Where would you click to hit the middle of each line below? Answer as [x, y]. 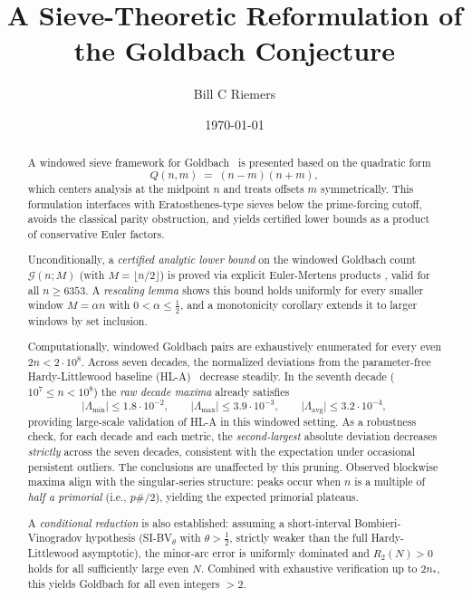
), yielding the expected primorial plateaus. [257, 496]
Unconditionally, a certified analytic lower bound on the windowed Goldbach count [222, 260]
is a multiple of [390, 482]
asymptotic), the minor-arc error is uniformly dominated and [226, 553]
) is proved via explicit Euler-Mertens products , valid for [295, 275]
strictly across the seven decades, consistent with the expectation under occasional [222, 451]
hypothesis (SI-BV [129, 538]
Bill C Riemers [235, 94]
